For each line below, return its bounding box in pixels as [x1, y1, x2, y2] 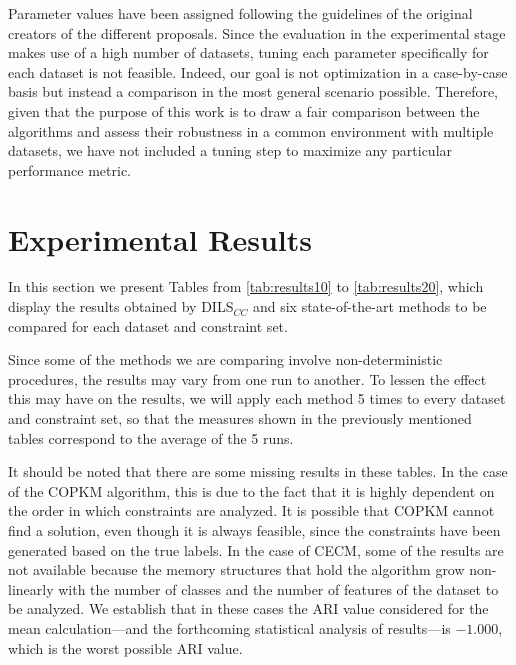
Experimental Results [8, 218, 312, 259]
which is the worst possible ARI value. [8, 637, 243, 658]
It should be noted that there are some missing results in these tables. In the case [8, 461, 508, 482]
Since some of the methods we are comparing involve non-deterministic [8, 349, 443, 370]
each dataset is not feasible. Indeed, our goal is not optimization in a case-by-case [8, 61, 508, 82]
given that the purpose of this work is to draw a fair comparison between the [8, 100, 480, 121]
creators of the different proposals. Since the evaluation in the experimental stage [8, 22, 506, 43]
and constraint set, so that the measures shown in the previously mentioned [8, 408, 472, 429]
